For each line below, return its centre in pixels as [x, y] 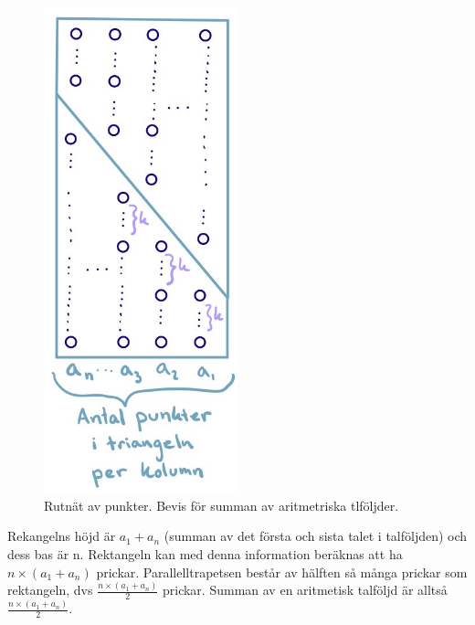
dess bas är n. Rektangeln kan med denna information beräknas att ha [205, 554]
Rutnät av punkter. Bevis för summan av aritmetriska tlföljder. [222, 505]
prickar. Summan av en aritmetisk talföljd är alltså [305, 590]
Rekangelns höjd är [62, 536]
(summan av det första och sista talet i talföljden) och [316, 536]
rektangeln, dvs [50, 590]
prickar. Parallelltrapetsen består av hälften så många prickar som [282, 572]
